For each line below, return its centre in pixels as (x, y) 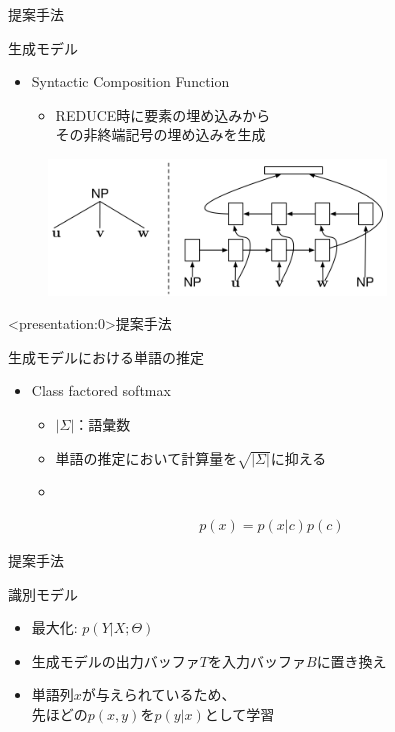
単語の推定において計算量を (146, 457)
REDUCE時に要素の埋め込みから (163, 114)
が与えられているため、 (158, 694)
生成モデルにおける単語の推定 (106, 356)
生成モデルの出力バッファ (115, 660)
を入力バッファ (256, 660)
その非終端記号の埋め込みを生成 (160, 134)
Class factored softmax (101, 390)
